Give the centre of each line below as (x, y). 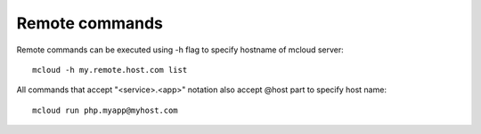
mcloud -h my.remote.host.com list (110, 70)
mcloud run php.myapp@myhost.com (105, 110)
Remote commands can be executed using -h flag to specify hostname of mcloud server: (180, 50)
